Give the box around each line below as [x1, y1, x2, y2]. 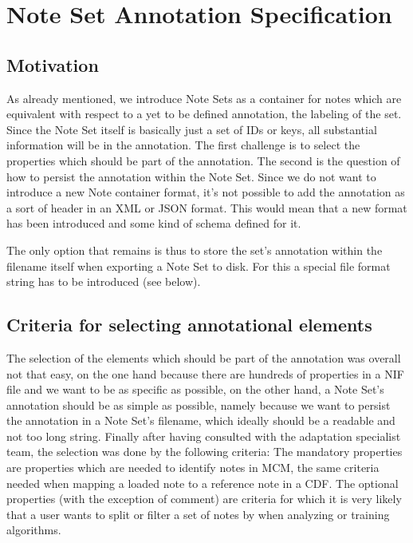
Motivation [6, 52, 99, 77]
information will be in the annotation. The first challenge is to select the [6, 137, 360, 153]
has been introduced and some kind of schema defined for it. [6, 215, 301, 232]
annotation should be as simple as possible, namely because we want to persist [6, 396, 391, 413]
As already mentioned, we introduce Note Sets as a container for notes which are [6, 89, 402, 106]
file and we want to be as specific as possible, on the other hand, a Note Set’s [6, 381, 384, 398]
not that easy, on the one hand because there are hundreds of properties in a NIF [6, 365, 404, 382]
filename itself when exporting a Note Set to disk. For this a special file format [6, 257, 391, 274]
